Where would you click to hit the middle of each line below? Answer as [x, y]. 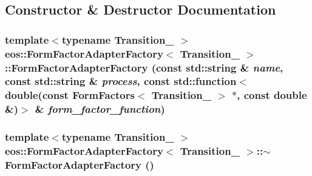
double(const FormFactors [70, 95]
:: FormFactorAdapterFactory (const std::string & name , [144, 67]
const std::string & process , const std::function [121, 81]
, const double [272, 95]
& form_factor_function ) [100, 109]
